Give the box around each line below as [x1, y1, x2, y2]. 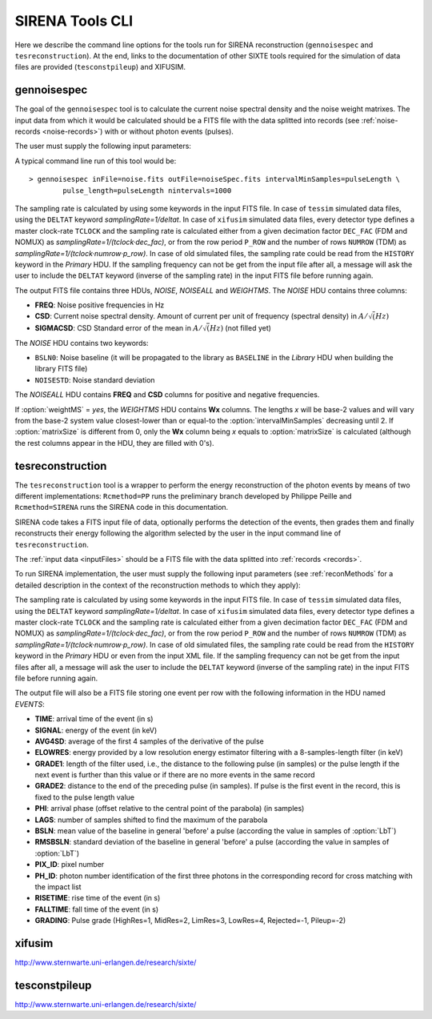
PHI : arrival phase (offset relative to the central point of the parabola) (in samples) [34, 804, 305, 813]
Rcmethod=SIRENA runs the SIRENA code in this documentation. [14, 503, 229, 512]
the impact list [34, 881, 82, 892]
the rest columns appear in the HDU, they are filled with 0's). [14, 438, 215, 447]
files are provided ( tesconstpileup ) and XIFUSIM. [14, 62, 186, 72]
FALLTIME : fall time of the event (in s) [34, 905, 159, 914]
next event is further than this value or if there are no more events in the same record [34, 770, 315, 780]
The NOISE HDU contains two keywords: [14, 338, 149, 347]
